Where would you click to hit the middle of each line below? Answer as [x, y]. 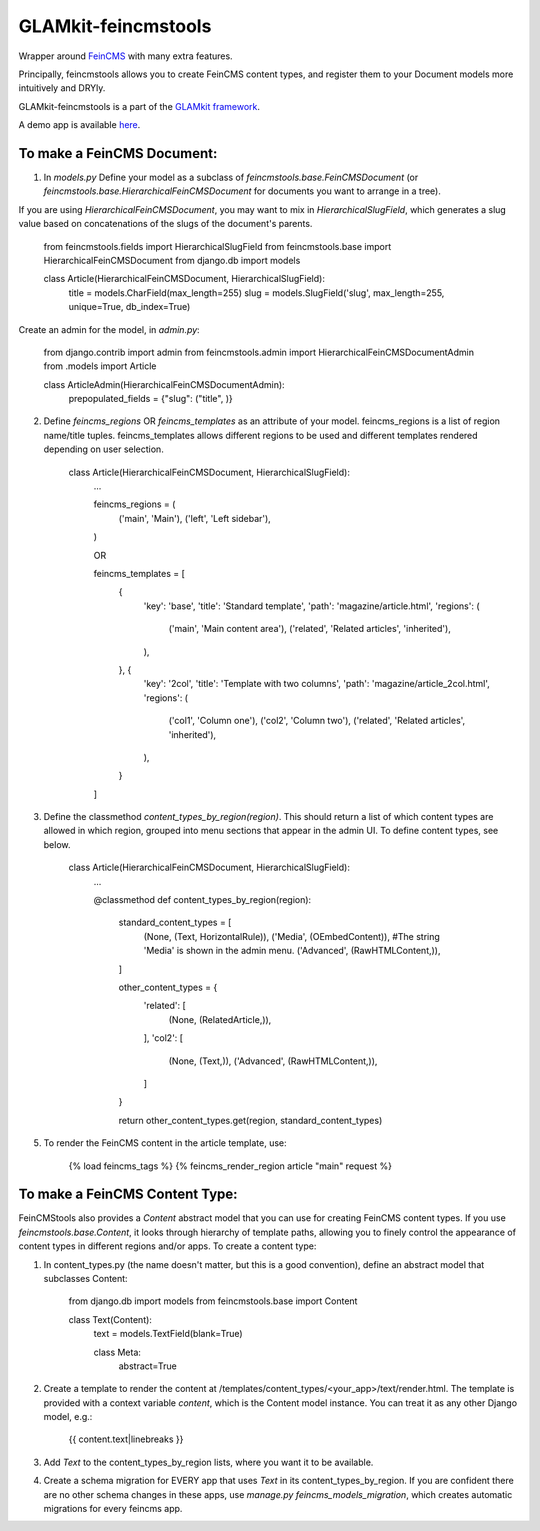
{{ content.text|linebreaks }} [126, 1439]
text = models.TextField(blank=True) [168, 1334]
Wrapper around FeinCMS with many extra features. [126, 56]
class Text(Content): [110, 1319]
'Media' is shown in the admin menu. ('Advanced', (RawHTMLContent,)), [292, 951]
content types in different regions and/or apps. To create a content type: [167, 1246]
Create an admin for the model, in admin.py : [109, 329]
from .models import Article [100, 366]
